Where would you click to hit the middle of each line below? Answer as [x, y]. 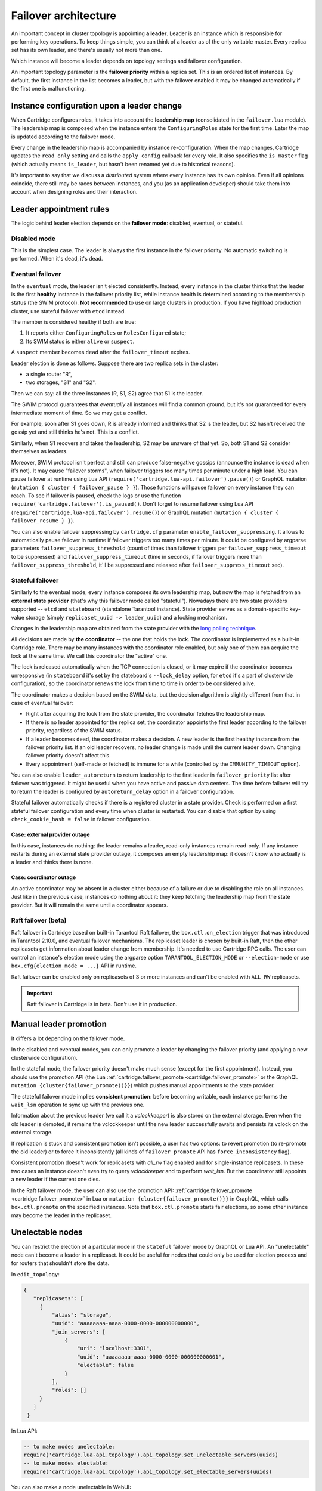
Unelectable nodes [47, 1232]
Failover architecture [64, 16]
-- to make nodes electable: [66, 1463]
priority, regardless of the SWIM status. [74, 731]
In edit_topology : [35, 1274]
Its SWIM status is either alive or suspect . [80, 341]
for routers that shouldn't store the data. [60, 1263]
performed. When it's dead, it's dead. [57, 259]
